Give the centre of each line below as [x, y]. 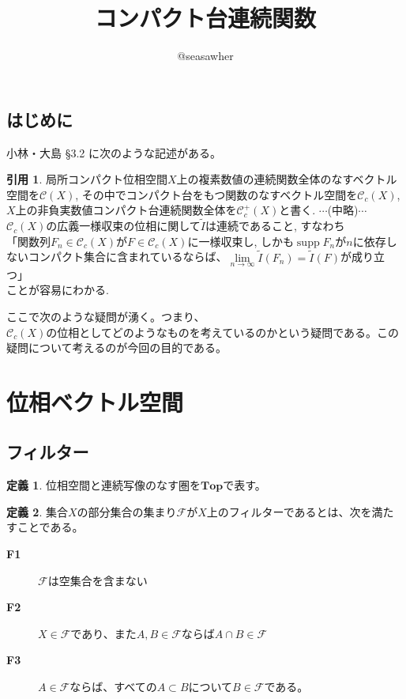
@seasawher [205, 56]
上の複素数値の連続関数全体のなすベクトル [287, 179]
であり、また [103, 633]
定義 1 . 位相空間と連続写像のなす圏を [103, 485]
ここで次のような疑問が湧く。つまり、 [106, 316]
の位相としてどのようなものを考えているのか [162, 333]
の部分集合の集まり [127, 511]
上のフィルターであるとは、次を [289, 511]
